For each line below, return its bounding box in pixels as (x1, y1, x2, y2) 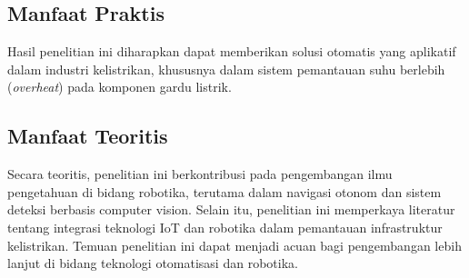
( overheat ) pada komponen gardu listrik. (7, 77, 232, 96)
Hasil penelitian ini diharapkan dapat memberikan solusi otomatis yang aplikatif (7, 42, 456, 61)
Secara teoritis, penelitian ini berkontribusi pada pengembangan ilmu (7, 164, 393, 184)
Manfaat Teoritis (7, 122, 168, 150)
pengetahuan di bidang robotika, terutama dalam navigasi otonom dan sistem (7, 182, 442, 201)
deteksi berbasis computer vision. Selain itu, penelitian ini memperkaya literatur (7, 200, 455, 219)
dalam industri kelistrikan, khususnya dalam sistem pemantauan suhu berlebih (7, 59, 445, 78)
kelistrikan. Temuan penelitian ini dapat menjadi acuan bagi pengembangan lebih (7, 235, 462, 254)
